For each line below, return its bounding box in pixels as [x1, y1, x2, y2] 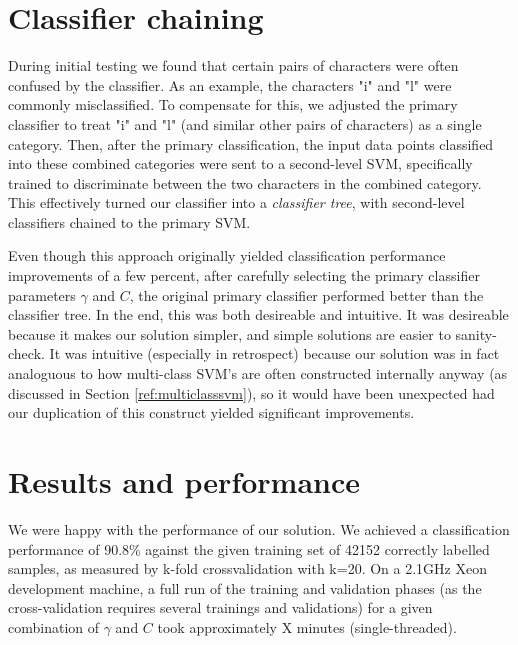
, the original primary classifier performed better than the [129, 284, 484, 305]
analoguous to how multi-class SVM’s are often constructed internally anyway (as [8, 363, 508, 384]
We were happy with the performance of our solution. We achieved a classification [8, 518, 510, 539]
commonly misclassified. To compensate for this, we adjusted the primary [8, 94, 458, 115]
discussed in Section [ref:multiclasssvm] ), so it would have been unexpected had [8, 382, 495, 403]
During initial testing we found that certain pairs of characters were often [8, 55, 459, 76]
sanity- [455, 323, 497, 344]
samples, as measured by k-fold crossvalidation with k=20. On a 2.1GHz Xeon [8, 558, 487, 579]
